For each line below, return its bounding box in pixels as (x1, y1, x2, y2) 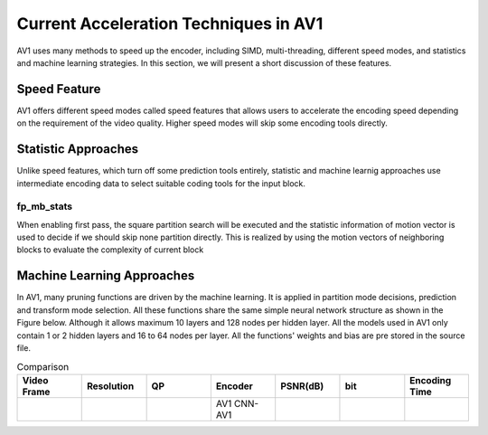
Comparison (16, 360, 70, 373)
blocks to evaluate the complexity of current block (16, 244, 204, 255)
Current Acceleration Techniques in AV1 (16, 14, 324, 33)
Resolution (86, 380, 135, 392)
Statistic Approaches (16, 141, 139, 157)
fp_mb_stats (16, 200, 72, 213)
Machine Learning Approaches (16, 268, 195, 284)
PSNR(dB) (280, 380, 324, 392)
